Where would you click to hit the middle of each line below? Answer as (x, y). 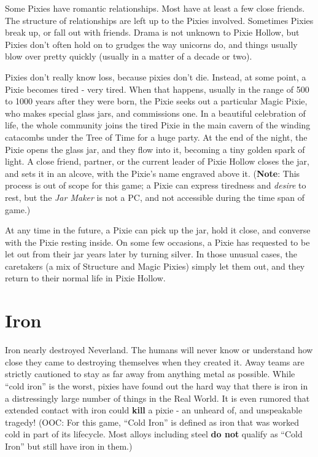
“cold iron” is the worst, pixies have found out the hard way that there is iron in (157, 385)
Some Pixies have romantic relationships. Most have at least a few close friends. (155, 8)
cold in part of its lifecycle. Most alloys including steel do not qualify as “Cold (154, 434)
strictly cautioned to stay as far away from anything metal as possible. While (150, 374)
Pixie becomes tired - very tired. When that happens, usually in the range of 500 (157, 89)
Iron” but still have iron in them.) (69, 446)
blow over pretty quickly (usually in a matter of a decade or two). (129, 56)
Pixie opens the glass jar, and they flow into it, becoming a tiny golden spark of (155, 149)
